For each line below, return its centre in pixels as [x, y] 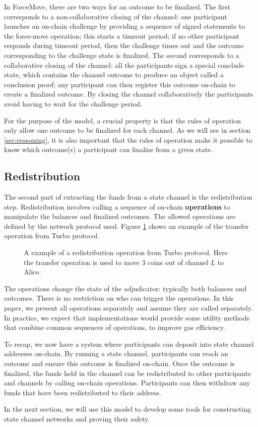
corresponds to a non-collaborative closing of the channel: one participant [116, 16]
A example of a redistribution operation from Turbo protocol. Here [126, 252]
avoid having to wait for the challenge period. [73, 103]
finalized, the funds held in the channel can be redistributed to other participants [128, 373]
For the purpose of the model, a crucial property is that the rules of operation [123, 120]
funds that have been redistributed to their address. [83, 392]
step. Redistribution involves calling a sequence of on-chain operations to [117, 206]
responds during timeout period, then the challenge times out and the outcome [124, 45]
